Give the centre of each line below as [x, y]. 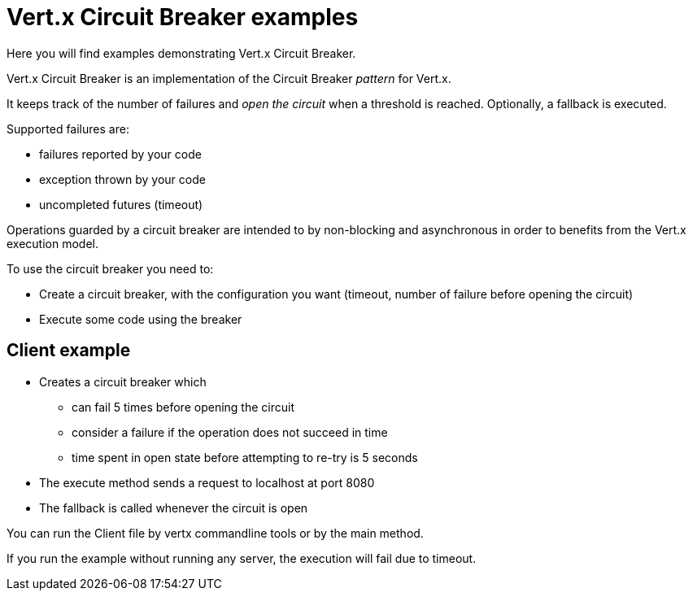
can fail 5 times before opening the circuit [183, 407]
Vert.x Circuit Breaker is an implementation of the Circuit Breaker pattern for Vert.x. [229, 78]
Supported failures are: [68, 129]
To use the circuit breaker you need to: [110, 268]
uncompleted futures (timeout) [121, 204]
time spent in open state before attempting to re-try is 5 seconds [245, 457]
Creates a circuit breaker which [123, 381]
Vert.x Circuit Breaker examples [183, 17]
